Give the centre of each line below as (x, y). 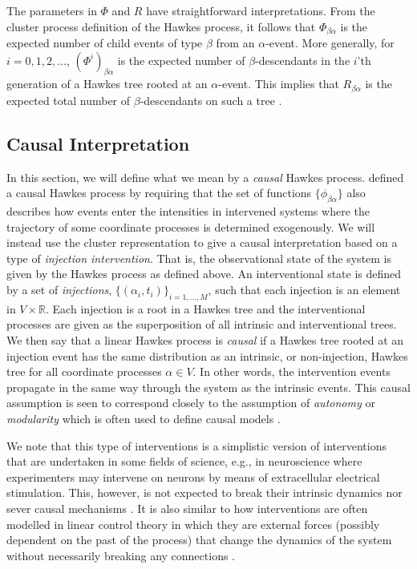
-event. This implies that (279, 84)
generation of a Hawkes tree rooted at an (107, 84)
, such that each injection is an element (304, 290)
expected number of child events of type (105, 43)
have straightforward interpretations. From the (261, 10)
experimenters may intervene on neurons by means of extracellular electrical (193, 476)
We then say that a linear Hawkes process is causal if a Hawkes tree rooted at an (205, 340)
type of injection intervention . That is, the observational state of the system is (199, 258)
